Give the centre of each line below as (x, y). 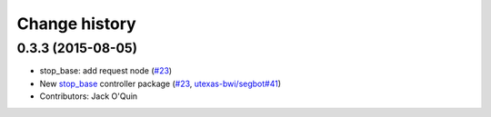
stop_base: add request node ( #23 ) (106, 71)
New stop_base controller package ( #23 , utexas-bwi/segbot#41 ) (160, 83)
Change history (76, 24)
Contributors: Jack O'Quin (89, 96)
